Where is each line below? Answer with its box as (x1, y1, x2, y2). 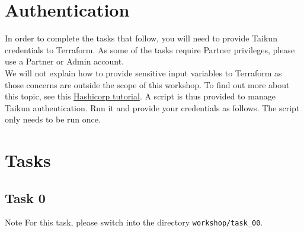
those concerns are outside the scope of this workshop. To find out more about (5, 78, 290, 91)
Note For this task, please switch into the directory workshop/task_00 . (5, 216, 263, 228)
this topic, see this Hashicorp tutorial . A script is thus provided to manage (5, 90, 276, 102)
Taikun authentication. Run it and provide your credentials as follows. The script (5, 101, 300, 114)
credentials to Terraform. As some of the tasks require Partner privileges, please (5, 43, 295, 56)
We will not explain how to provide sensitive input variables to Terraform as (5, 66, 282, 79)
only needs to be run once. (5, 113, 101, 125)
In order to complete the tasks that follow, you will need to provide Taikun (5, 32, 277, 44)
